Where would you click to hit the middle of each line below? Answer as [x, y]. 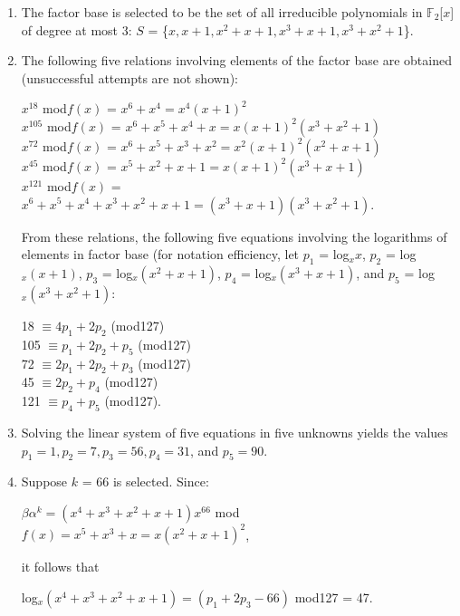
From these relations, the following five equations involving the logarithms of [234, 236]
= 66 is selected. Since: [145, 481]
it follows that [60, 567]
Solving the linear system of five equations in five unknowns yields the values [235, 432]
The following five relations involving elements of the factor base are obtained [236, 60]
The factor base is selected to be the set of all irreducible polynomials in [222, 12]
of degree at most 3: [77, 29]
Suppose [44, 481]
